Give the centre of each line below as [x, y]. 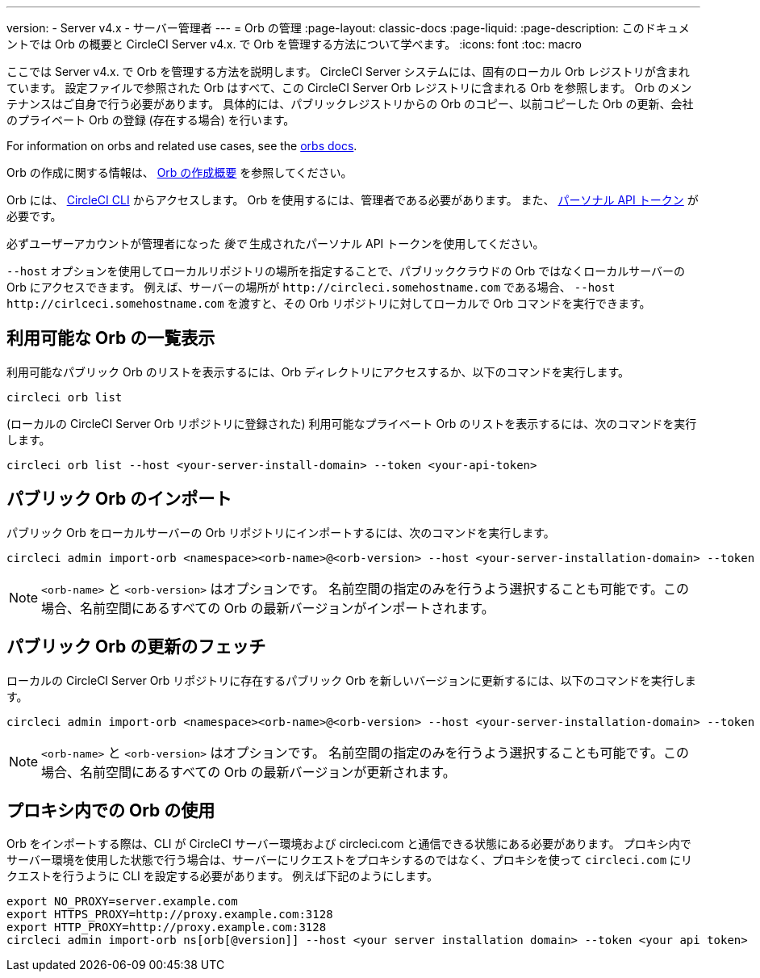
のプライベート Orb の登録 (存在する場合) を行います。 [151, 120]
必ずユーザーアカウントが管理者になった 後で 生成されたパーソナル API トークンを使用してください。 [276, 243]
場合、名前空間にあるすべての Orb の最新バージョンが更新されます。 [248, 772]
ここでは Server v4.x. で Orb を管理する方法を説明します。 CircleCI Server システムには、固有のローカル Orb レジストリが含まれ [348, 71]
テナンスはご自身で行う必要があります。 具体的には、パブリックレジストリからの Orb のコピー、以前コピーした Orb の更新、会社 [350, 104]
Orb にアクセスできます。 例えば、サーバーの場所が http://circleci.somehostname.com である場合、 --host [311, 287]
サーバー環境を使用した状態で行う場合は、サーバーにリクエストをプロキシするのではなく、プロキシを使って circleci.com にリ [350, 860]
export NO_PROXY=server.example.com [122, 902]
